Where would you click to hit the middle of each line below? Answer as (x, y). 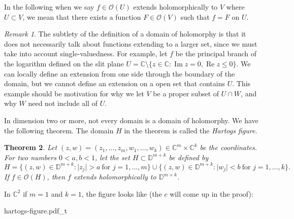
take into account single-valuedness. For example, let (86, 53)
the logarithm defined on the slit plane (64, 63)
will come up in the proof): (211, 193)
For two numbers (30, 157)
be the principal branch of (216, 53)
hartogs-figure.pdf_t (36, 211)
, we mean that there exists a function (82, 16)
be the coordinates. (228, 147)
